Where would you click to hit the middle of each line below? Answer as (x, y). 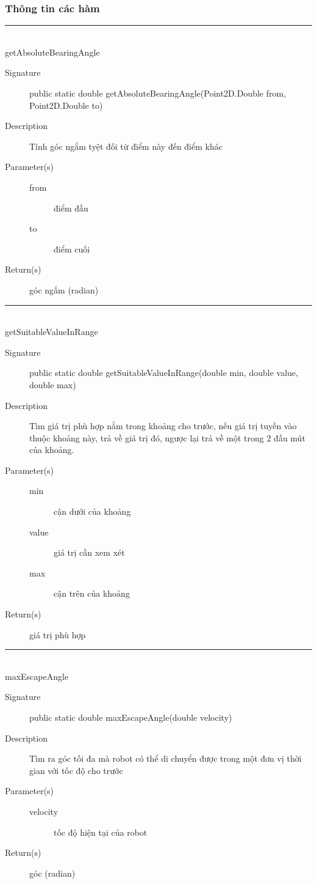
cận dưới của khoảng (92, 511)
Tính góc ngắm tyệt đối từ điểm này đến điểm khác (126, 146)
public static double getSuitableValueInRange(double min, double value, (164, 373)
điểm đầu (71, 208)
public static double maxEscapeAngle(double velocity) (131, 717)
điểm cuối (72, 249)
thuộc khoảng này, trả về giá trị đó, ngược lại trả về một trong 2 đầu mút (167, 437)
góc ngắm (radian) (64, 289)
